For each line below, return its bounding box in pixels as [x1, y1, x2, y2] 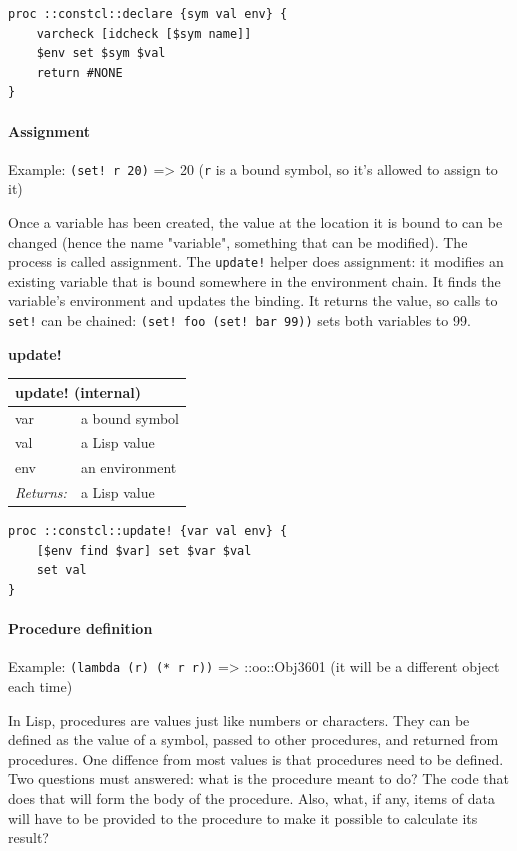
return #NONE [36, 65, 123, 80]
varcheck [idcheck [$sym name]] [36, 26, 252, 41]
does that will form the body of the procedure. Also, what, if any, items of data [8, 788, 495, 809]
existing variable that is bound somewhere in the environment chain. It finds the [8, 270, 501, 291]
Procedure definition [8, 618, 153, 639]
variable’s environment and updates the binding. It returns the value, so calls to [8, 290, 498, 311]
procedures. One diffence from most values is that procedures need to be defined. [8, 748, 504, 769]
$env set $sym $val [36, 46, 166, 61]
